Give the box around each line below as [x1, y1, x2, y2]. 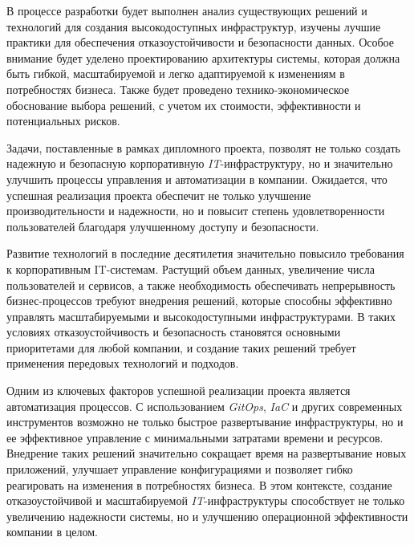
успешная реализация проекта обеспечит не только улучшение [6, 186, 311, 203]
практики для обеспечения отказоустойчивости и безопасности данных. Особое [6, 34, 394, 51]
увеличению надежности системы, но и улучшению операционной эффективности [6, 507, 408, 524]
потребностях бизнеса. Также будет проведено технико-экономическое [6, 80, 350, 97]
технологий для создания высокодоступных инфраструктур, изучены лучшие [6, 18, 381, 35]
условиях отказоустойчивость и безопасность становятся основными [6, 323, 341, 340]
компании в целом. [6, 523, 98, 540]
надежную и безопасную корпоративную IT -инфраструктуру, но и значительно [6, 155, 393, 172]
